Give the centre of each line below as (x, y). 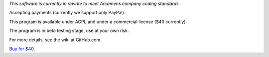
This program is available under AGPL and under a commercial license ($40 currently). (98, 22)
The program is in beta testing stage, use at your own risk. (69, 31)
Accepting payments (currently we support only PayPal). (67, 13)
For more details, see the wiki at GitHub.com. (55, 40)
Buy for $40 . (22, 49)
